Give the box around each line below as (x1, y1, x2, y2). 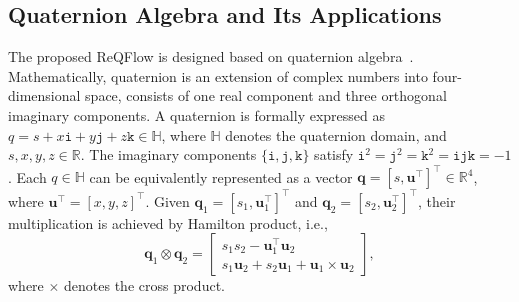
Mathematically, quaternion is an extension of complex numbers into (8, 65, 428, 86)
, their (417, 190, 456, 211)
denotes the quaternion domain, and (225, 124, 447, 145)
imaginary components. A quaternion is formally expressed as (8, 104, 385, 125)
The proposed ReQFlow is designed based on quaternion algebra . (8, 46, 414, 67)
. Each (8, 166, 47, 187)
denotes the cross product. (64, 275, 225, 296)
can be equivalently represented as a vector (89, 166, 353, 187)
